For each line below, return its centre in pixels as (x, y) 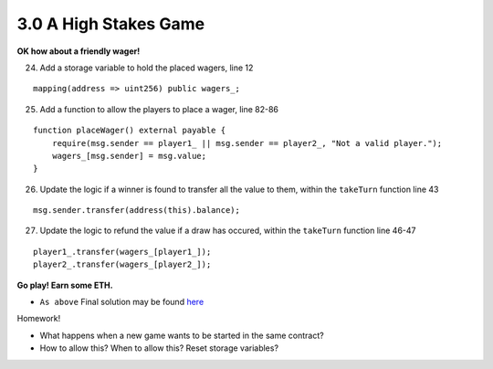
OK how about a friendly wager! (79, 51)
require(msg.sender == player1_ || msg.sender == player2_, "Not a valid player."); (247, 143)
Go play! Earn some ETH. (65, 285)
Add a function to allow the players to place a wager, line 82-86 (159, 109)
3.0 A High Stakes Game (111, 24)
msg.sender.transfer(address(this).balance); (137, 211)
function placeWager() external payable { (130, 131)
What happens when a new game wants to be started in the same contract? (182, 335)
